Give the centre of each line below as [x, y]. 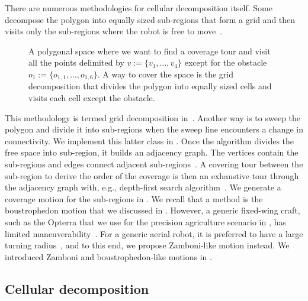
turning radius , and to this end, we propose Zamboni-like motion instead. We [147, 245]
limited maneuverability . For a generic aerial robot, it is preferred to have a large [154, 233]
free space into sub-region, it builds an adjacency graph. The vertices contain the [152, 152]
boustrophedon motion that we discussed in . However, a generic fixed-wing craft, [153, 210]
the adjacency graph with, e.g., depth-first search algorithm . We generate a [143, 187]
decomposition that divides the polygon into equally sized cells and [150, 86]
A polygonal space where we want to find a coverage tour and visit [150, 51]
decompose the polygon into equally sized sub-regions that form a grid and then [150, 19]
